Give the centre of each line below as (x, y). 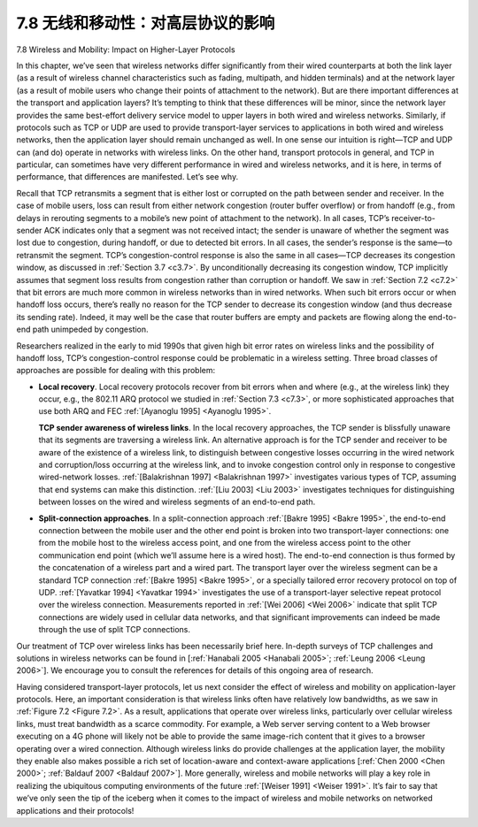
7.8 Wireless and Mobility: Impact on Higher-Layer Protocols (126, 50)
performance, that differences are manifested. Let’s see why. (127, 177)
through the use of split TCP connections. (114, 630)
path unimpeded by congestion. (91, 329)
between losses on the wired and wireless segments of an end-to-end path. (177, 502)
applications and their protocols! (75, 810)
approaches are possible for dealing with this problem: (116, 371)
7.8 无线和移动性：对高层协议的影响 (146, 23)
